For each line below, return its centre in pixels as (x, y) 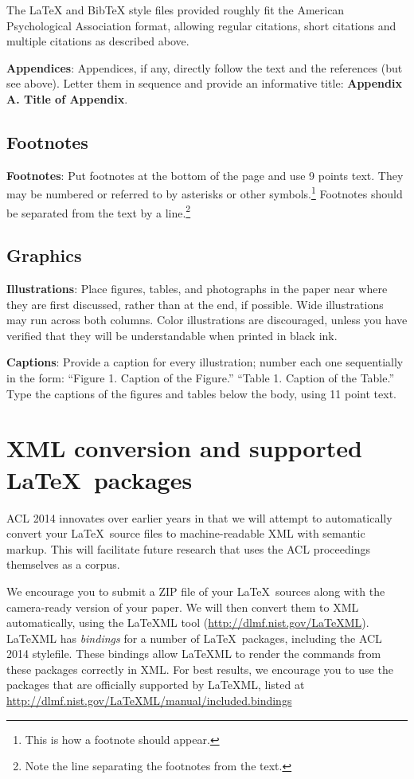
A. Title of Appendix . (67, 98)
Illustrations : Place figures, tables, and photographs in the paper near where (197, 289)
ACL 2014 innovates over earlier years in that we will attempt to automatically (199, 517)
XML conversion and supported (184, 448)
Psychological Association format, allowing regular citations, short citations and (201, 25)
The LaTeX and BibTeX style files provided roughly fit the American (176, 10)
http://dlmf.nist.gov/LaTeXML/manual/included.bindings (149, 701)
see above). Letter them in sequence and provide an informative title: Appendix (204, 83)
